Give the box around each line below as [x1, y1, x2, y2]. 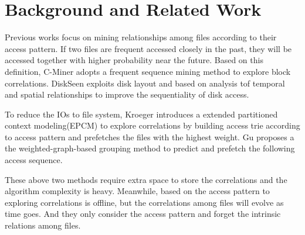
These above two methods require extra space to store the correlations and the [5, 173, 287, 185]
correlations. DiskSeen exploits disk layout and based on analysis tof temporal [5, 77, 285, 89]
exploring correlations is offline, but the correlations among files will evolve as [5, 196, 284, 208]
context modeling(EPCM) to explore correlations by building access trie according [5, 119, 300, 132]
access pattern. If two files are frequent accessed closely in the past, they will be [5, 42, 292, 54]
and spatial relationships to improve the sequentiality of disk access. [5, 88, 249, 101]
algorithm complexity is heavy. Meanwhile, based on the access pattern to [5, 185, 270, 197]
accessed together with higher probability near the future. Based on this [5, 54, 263, 66]
